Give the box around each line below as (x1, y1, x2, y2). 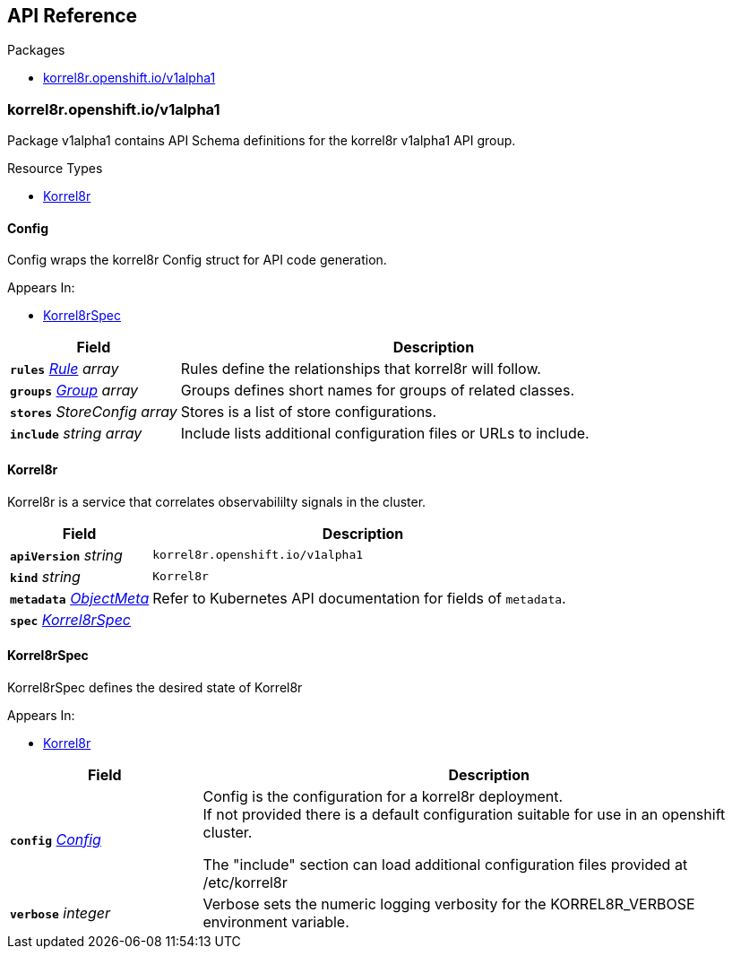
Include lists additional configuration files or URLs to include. (180, 424, 590, 443)
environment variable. (202, 912, 349, 931)
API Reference (7, 4, 138, 27)
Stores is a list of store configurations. (180, 403, 437, 422)
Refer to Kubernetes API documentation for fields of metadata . (152, 588, 566, 607)
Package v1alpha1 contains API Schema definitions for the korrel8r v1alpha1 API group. (7, 133, 516, 149)
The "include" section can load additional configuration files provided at (202, 855, 688, 873)
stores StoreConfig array (10, 403, 177, 422)
